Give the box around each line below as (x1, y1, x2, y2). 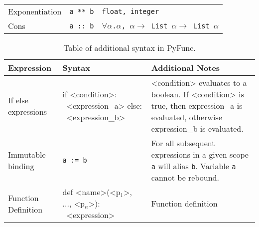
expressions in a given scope (151, 149, 249, 160)
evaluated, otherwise (151, 111, 222, 123)
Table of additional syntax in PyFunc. (63, 42, 196, 53)
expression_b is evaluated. (151, 123, 244, 134)
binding (8, 160, 34, 172)
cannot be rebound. (151, 172, 219, 183)
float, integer (102, 7, 159, 15)
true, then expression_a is (151, 100, 243, 111)
